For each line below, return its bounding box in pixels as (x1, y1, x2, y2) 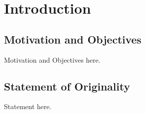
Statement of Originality (4, 78, 130, 93)
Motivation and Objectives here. (4, 54, 100, 65)
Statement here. (4, 101, 51, 112)
